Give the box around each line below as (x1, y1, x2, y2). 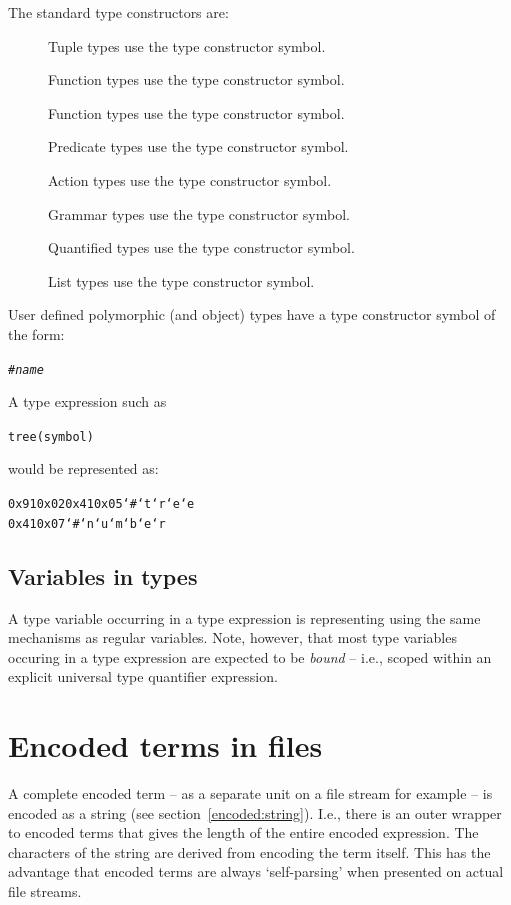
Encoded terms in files (8, 725, 323, 766)
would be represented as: (8, 458, 159, 479)
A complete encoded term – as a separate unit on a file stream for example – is (8, 783, 493, 804)
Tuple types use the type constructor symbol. (48, 35, 326, 56)
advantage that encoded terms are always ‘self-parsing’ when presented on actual (8, 861, 504, 882)
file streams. (8, 881, 82, 902)
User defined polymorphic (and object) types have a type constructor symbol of (8, 304, 496, 325)
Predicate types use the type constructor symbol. (48, 136, 349, 157)
